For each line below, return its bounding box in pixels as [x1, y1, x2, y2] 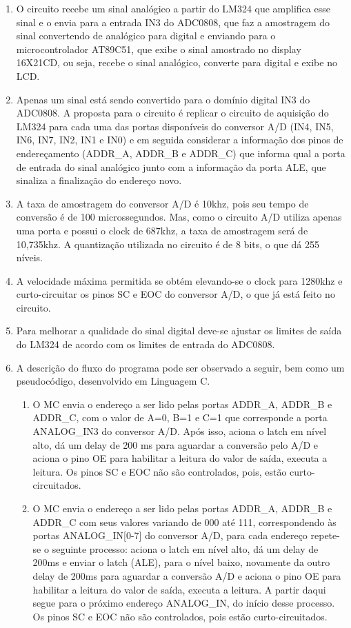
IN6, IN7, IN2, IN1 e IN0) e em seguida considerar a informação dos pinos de [16, 132, 343, 147]
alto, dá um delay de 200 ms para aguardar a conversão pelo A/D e [32, 437, 319, 452]
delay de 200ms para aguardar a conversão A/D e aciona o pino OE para [32, 568, 341, 583]
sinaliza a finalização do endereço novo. [16, 173, 182, 188]
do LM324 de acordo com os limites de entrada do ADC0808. [16, 337, 275, 352]
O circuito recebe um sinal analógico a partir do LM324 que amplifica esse [16, 1, 330, 15]
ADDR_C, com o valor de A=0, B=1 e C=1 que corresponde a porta [32, 410, 328, 425]
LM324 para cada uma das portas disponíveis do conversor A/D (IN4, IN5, [16, 119, 334, 133]
